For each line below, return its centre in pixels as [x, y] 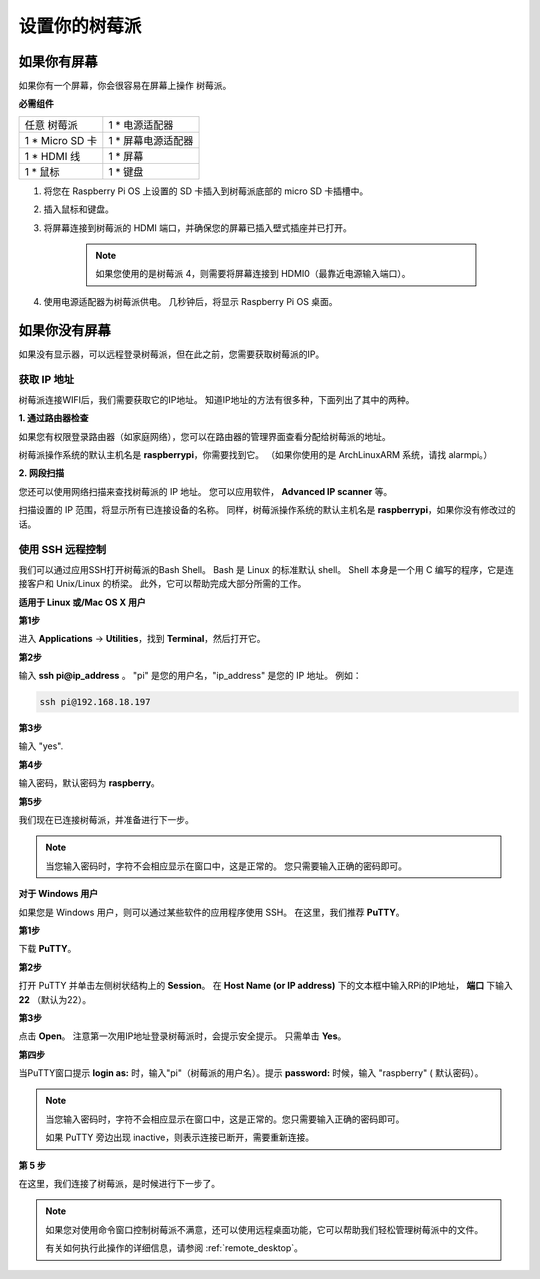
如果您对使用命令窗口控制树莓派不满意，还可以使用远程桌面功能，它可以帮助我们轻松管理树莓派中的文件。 [264, 1229]
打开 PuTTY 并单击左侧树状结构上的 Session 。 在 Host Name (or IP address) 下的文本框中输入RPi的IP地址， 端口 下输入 [266, 986]
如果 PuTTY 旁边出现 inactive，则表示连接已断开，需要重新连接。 [180, 1137]
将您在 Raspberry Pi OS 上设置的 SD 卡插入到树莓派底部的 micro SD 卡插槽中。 [206, 191]
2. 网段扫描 [41, 473]
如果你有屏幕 [58, 61]
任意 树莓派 [51, 125]
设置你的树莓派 [80, 26]
